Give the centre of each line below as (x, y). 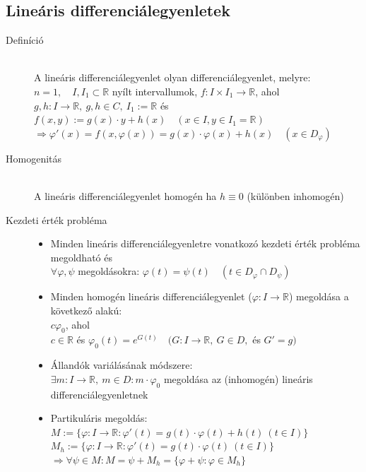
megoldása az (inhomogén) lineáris (238, 378)
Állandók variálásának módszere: (122, 365)
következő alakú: (86, 310)
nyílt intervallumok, (155, 91)
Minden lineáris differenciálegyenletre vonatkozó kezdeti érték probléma (205, 243)
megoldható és (81, 257)
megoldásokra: (109, 271)
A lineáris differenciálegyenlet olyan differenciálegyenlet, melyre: (172, 77)
